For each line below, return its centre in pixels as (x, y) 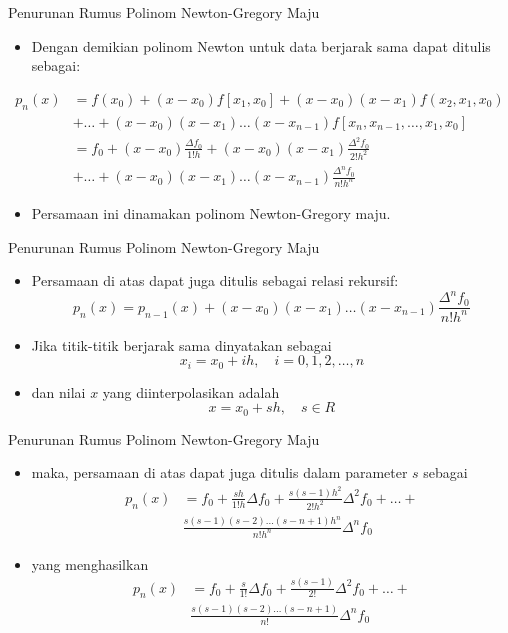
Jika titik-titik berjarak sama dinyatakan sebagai (181, 344)
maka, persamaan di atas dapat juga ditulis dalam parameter (219, 472)
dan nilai (58, 391)
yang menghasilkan (90, 563)
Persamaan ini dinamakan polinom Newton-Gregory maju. (211, 213)
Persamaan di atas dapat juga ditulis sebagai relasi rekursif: (215, 280)
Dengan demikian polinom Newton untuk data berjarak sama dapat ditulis (261, 45)
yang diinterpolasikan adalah (191, 391)
